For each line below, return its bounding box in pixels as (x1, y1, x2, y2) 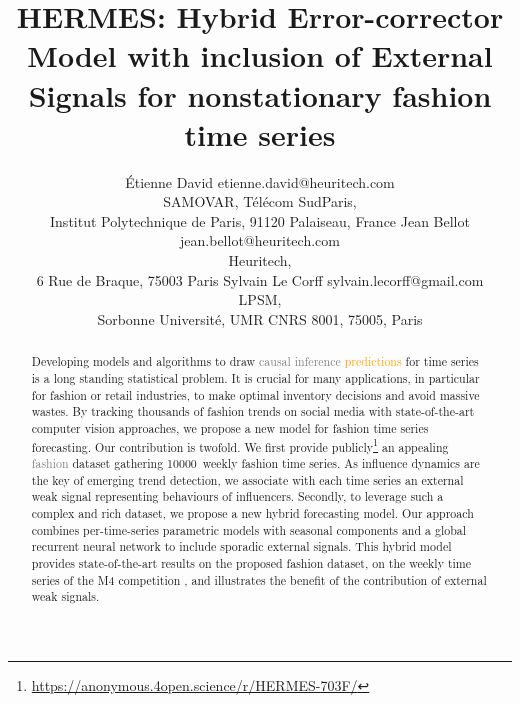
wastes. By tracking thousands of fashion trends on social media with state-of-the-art (31, 403, 475, 420)
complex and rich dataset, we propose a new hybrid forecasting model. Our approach (31, 505, 474, 522)
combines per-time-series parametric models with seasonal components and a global (31, 521, 467, 538)
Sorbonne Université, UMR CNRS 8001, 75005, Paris (97, 308, 423, 329)
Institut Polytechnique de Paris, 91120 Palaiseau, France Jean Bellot (50, 210, 470, 231)
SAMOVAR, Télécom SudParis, (163, 191, 357, 212)
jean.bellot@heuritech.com (180, 230, 340, 251)
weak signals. (31, 588, 100, 605)
